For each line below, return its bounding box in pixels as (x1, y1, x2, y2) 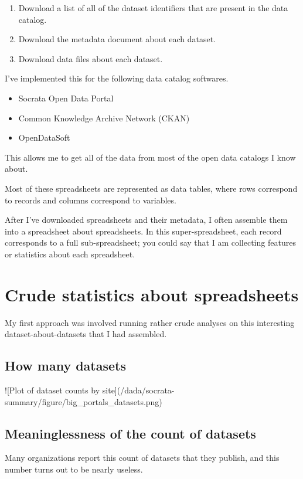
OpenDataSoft (18, 131, 70, 144)
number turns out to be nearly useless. (5, 463, 143, 475)
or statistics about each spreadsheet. (5, 247, 135, 260)
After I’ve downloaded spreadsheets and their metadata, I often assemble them (5, 213, 288, 226)
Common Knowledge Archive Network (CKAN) (18, 111, 190, 124)
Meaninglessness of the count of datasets (5, 424, 256, 442)
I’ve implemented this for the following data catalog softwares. (5, 72, 229, 84)
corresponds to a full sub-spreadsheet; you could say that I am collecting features (5, 236, 296, 249)
